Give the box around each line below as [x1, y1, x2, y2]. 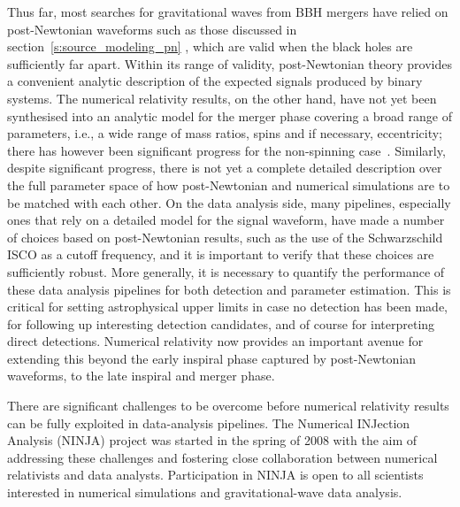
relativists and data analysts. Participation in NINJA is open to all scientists [7, 465, 424, 484]
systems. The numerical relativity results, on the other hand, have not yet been [7, 88, 437, 107]
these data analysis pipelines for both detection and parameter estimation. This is [7, 280, 451, 298]
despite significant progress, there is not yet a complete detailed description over [7, 158, 442, 177]
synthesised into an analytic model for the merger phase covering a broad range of [7, 106, 452, 125]
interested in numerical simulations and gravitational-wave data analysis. [7, 483, 402, 502]
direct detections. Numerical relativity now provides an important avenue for [7, 332, 424, 350]
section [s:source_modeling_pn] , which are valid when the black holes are [7, 37, 413, 56]
